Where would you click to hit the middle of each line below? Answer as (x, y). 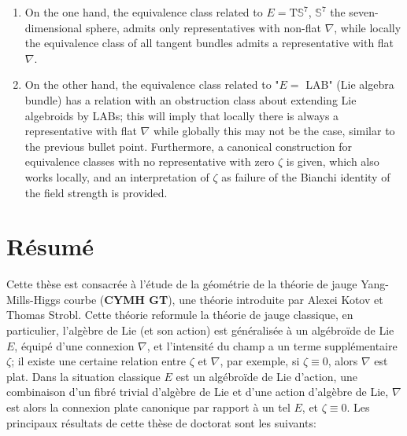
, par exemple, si (260, 361)
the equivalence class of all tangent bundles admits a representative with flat (209, 43)
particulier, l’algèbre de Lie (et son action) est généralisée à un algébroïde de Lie (200, 330)
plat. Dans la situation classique (83, 376)
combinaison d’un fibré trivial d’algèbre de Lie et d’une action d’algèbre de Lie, (198, 392)
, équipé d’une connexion (74, 345)
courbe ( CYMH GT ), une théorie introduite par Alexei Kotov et (224, 299)
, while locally (368, 27)
